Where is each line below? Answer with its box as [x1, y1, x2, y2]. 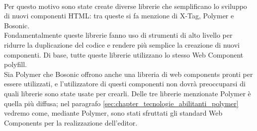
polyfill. [4, 59, 27, 69]
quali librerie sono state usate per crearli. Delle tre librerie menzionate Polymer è [4, 88, 251, 98]
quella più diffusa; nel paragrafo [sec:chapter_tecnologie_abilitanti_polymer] [4, 98, 239, 108]
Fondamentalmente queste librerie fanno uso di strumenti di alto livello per [4, 30, 233, 40]
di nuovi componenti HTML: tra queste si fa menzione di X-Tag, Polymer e [4, 10, 234, 21]
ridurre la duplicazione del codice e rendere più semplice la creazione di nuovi [4, 39, 240, 50]
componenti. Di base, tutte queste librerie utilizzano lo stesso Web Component [4, 49, 244, 60]
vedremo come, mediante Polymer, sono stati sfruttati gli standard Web [4, 108, 223, 118]
